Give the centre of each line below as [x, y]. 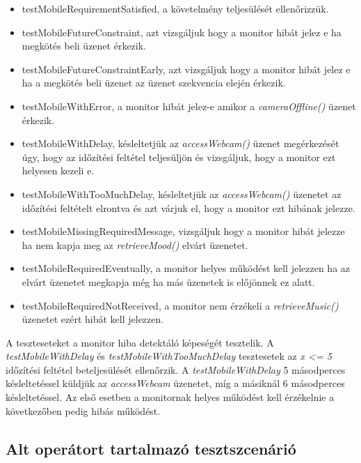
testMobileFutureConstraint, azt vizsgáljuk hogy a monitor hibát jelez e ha [182, 32]
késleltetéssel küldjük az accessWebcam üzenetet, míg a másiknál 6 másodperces [175, 383]
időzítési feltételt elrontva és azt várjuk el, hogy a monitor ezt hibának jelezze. [188, 207]
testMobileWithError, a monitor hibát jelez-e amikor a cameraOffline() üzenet [189, 106]
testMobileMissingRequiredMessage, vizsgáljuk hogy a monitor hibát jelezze [183, 231]
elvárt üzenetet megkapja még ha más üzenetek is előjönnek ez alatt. [168, 281]
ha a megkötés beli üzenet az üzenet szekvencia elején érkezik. [154, 83]
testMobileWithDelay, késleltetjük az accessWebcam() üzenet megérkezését [180, 143]
